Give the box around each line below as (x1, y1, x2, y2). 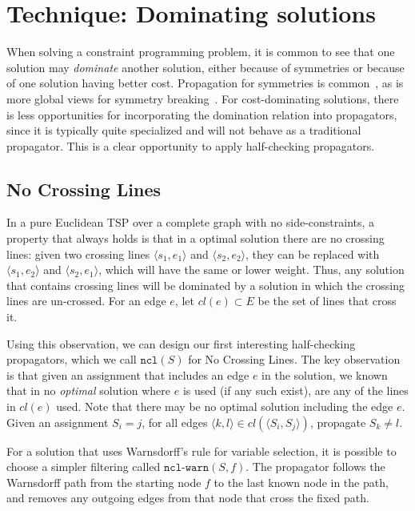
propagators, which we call (6, 351, 137, 368)
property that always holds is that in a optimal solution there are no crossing (6, 230, 385, 247)
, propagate (309, 413, 366, 430)
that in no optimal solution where (6, 382, 171, 399)
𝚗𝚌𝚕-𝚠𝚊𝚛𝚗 (164, 462, 209, 474)
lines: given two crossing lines (6, 245, 150, 262)
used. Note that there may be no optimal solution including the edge (56, 398, 393, 415)
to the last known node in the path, (213, 473, 389, 490)
